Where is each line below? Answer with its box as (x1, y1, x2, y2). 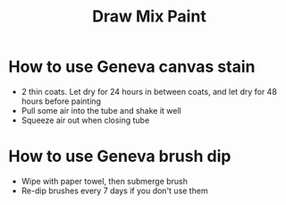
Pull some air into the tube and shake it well (21, 105, 181, 115)
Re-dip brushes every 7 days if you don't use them (21, 185, 208, 196)
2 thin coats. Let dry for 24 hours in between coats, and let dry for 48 (21, 86, 278, 97)
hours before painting (21, 96, 102, 107)
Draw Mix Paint (92, 6, 206, 27)
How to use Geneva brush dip (8, 146, 231, 167)
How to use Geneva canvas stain (8, 56, 256, 77)
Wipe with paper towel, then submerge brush (21, 175, 189, 186)
